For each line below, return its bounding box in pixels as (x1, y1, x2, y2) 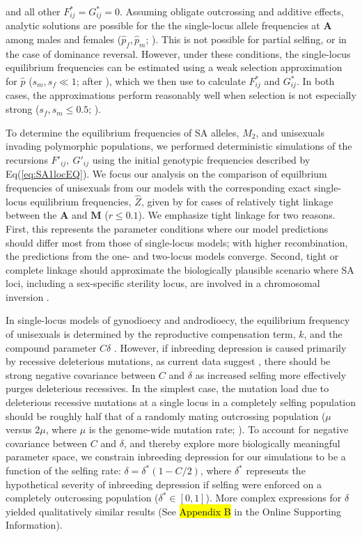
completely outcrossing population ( (6, 490, 159, 505)
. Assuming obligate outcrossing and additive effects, (120, 4, 344, 18)
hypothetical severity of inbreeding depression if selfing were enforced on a (6, 476, 322, 491)
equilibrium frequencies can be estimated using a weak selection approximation (6, 60, 343, 75)
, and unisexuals (255, 125, 325, 139)
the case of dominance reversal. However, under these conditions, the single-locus (6, 46, 351, 61)
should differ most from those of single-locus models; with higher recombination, (6, 235, 348, 249)
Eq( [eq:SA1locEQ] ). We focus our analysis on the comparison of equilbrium (6, 166, 327, 181)
